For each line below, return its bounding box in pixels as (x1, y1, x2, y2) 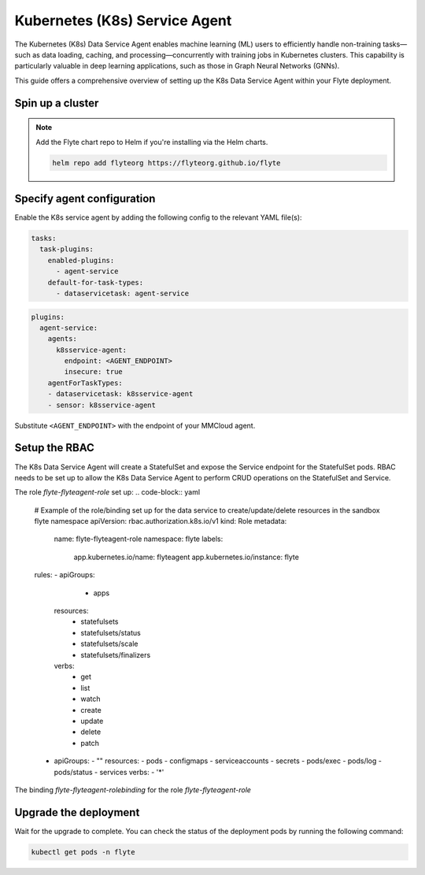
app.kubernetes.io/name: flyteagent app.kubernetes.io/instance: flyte (73, 552, 299, 562)
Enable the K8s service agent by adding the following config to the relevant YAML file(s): (14, 213, 302, 222)
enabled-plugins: (47, 256, 115, 265)
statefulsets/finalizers (80, 650, 151, 659)
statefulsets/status (80, 628, 141, 637)
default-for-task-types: (47, 278, 144, 287)
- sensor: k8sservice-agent (47, 400, 157, 410)
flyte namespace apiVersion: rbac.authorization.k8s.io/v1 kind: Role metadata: (34, 517, 287, 526)
